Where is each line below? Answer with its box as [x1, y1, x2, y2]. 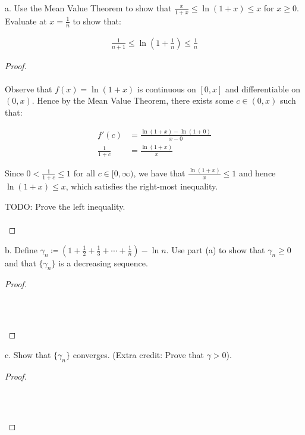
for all [73, 167, 95, 179]
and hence [238, 167, 276, 179]
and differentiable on [225, 82, 301, 95]
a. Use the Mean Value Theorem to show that [5, 2, 172, 14]
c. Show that [5, 348, 51, 361]
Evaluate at [5, 14, 47, 27]
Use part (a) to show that [171, 243, 265, 256]
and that [5, 256, 36, 269]
